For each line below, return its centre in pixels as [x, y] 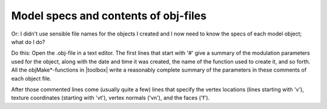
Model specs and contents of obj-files [109, 16]
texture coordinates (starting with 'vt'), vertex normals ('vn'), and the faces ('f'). [111, 98]
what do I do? [28, 42]
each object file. [31, 78]
